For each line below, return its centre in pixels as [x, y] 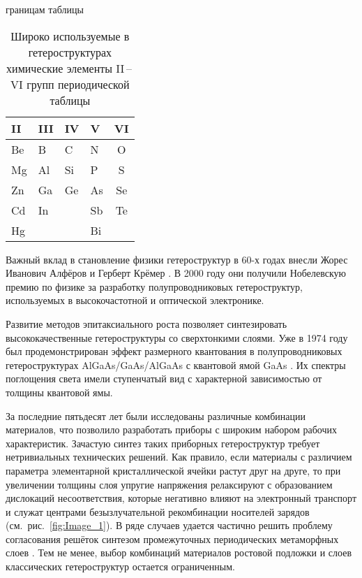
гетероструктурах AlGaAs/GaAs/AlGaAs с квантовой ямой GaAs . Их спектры [176, 364]
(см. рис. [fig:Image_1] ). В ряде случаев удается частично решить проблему [169, 525]
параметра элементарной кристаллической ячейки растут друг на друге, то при [173, 470]
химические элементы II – [69, 68]
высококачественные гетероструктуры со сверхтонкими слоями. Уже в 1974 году [177, 337]
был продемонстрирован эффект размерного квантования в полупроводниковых [174, 351]
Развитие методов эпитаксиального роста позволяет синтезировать [146, 323]
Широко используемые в [70, 36]
